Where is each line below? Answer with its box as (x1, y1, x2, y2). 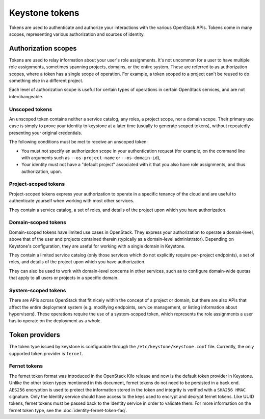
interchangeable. (9, 93, 44, 99)
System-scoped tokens (9, 287, 66, 294)
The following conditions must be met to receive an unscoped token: (9, 139, 148, 145)
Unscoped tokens (9, 106, 53, 112)
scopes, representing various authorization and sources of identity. (9, 31, 145, 37)
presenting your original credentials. (9, 130, 82, 136)
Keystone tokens (9, 7, 79, 18)
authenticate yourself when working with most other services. (9, 198, 134, 204)
